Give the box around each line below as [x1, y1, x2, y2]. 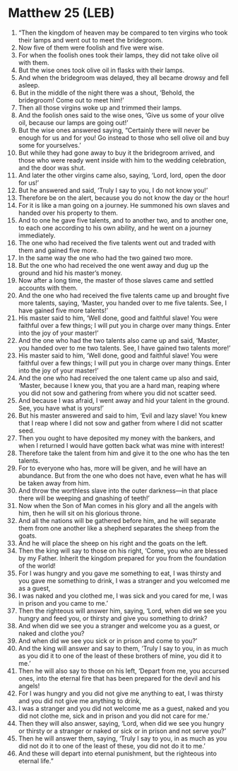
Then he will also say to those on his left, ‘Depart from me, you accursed [18, 666, 230, 675]
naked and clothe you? [18, 629, 85, 637]
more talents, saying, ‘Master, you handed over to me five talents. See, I [18, 298, 227, 307]
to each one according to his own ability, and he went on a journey [18, 223, 213, 232]
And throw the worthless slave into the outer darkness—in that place [18, 486, 218, 495]
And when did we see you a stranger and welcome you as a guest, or [18, 621, 220, 630]
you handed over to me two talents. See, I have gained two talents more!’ [18, 343, 231, 352]
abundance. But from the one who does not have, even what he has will [18, 471, 227, 480]
